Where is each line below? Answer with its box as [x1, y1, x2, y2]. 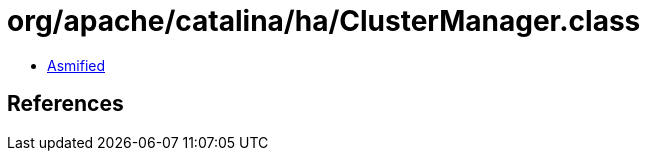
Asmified [47, 56, 106, 74]
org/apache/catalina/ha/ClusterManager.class [7, 4, 641, 38]
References [7, 91, 124, 117]
